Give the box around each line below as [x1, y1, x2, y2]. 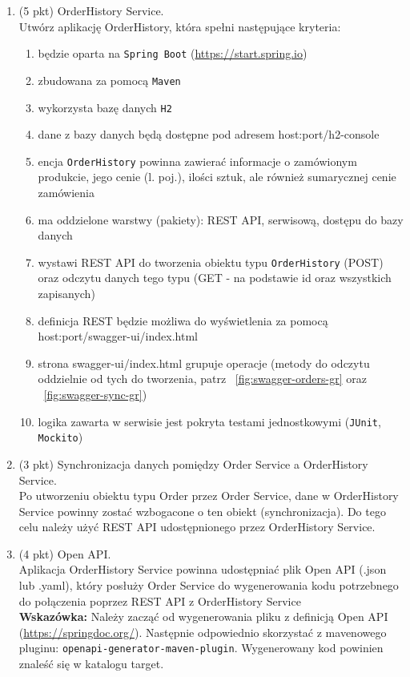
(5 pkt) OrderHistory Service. [18, 2, 164, 18]
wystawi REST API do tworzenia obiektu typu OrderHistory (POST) [38, 253, 384, 270]
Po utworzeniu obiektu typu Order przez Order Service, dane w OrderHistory [18, 487, 399, 504]
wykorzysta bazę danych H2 [38, 99, 172, 115]
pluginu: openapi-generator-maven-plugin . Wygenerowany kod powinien [18, 639, 384, 656]
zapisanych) [38, 285, 95, 302]
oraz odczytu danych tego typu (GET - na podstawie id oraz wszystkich [38, 269, 392, 286]
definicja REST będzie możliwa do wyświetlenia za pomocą [38, 312, 328, 328]
